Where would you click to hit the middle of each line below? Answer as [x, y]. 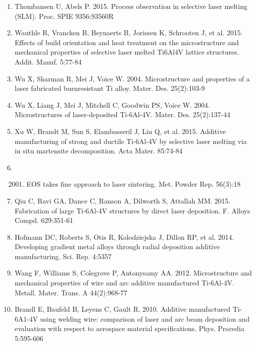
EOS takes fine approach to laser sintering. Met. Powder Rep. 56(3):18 [133, 184]
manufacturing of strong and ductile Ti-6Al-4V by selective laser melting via [131, 141]
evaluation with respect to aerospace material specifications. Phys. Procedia [129, 328]
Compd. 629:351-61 [44, 220]
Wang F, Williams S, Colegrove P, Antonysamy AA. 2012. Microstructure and [133, 273]
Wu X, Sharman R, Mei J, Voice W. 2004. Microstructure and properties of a [132, 78]
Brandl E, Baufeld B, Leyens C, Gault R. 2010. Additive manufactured [123, 309]
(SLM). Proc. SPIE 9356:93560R [64, 16]
